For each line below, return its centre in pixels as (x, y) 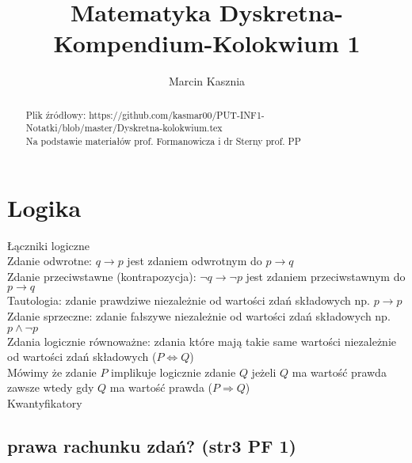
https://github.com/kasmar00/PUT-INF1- (177, 114)
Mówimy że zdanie (52, 372)
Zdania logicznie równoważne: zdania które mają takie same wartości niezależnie (202, 341)
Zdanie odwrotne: (50, 261)
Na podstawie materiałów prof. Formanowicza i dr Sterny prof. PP (163, 141)
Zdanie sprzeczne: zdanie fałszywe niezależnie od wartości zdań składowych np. (199, 315)
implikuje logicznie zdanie (174, 372)
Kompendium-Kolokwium (196, 43)
